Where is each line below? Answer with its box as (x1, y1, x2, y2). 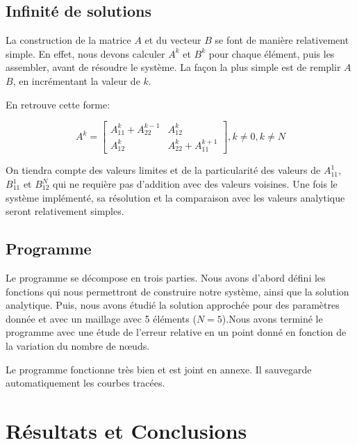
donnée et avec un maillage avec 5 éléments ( (6, 311, 197, 325)
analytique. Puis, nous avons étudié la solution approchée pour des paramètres (6, 298, 340, 312)
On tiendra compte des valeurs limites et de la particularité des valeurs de (6, 163, 321, 177)
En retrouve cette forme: (6, 97, 110, 111)
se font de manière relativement (215, 33, 349, 47)
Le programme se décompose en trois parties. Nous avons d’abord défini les (6, 270, 326, 284)
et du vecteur (144, 33, 201, 47)
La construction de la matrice (6, 33, 131, 47)
